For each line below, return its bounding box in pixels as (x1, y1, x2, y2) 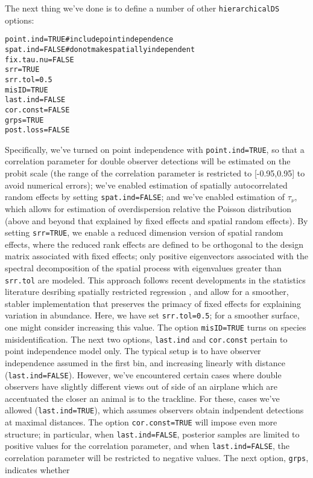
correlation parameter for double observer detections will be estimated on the (5, 155, 291, 167)
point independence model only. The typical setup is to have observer (5, 344, 261, 357)
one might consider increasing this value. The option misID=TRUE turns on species (5, 321, 306, 334)
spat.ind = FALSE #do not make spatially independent (5, 45, 195, 54)
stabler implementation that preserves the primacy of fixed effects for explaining (5, 297, 301, 309)
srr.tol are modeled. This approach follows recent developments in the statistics (5, 273, 306, 286)
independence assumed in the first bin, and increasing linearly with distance (5, 356, 285, 369)
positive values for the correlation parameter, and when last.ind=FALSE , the (5, 439, 289, 452)
